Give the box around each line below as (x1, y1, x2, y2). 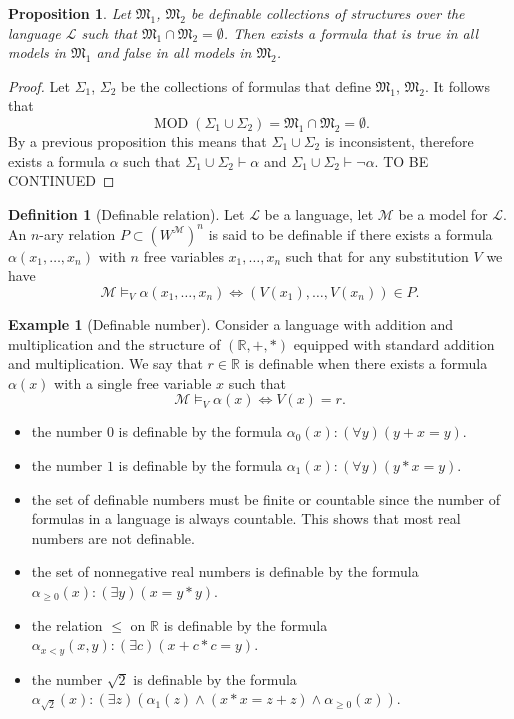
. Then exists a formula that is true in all (223, 22, 479, 43)
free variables (143, 245, 224, 266)
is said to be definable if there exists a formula (208, 223, 493, 244)
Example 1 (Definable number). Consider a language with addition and (8, 314, 454, 335)
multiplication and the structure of (8, 333, 221, 354)
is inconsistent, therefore (324, 130, 474, 151)
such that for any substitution (285, 245, 469, 266)
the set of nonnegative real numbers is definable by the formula (31, 561, 419, 582)
